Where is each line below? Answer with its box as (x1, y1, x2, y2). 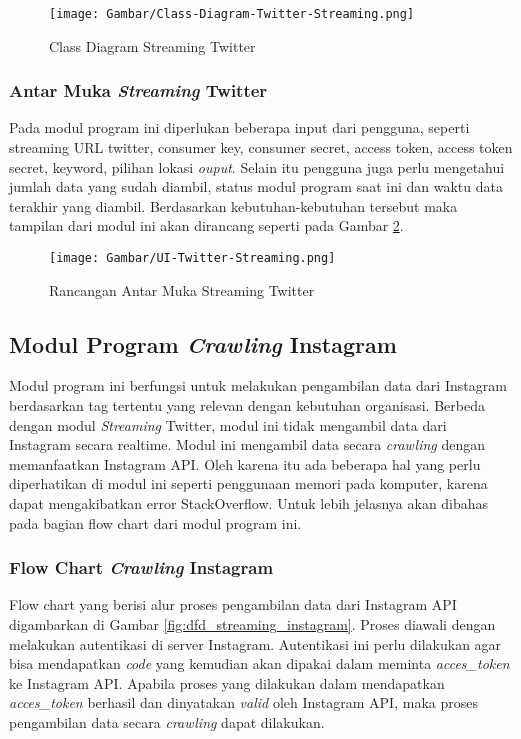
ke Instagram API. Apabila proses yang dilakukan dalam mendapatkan (9, 672, 445, 693)
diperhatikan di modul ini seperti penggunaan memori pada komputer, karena (9, 473, 488, 494)
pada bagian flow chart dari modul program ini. (9, 512, 302, 533)
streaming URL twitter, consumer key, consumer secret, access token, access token (9, 137, 513, 158)
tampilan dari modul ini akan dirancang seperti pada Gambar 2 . (9, 215, 404, 236)
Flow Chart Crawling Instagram (9, 555, 274, 580)
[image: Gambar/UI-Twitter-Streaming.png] (49, 251, 336, 266)
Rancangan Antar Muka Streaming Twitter (49, 279, 315, 300)
